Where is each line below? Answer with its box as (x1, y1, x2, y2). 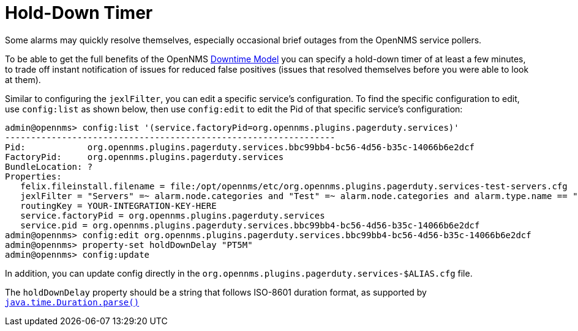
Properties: (5, 171, 62, 181)
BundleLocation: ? (5, 161, 93, 172)
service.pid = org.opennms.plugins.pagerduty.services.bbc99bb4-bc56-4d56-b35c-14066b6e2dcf (20, 220, 480, 230)
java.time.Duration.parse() (5, 297, 140, 307)
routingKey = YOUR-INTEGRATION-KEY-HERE (20, 200, 217, 211)
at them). (5, 74, 41, 85)
